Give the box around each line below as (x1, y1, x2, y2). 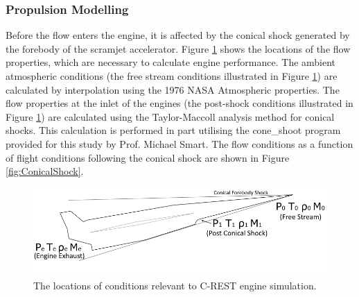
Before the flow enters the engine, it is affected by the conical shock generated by (6, 28, 350, 42)
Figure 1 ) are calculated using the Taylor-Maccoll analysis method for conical (6, 109, 335, 124)
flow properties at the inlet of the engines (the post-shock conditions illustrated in (6, 96, 353, 110)
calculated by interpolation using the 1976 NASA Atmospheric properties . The (6, 82, 340, 96)
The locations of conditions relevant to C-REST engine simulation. (33, 278, 317, 293)
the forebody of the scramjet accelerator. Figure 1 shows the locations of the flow (6, 41, 351, 56)
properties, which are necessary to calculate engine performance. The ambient (6, 55, 336, 69)
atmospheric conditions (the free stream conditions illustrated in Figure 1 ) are (6, 69, 338, 83)
